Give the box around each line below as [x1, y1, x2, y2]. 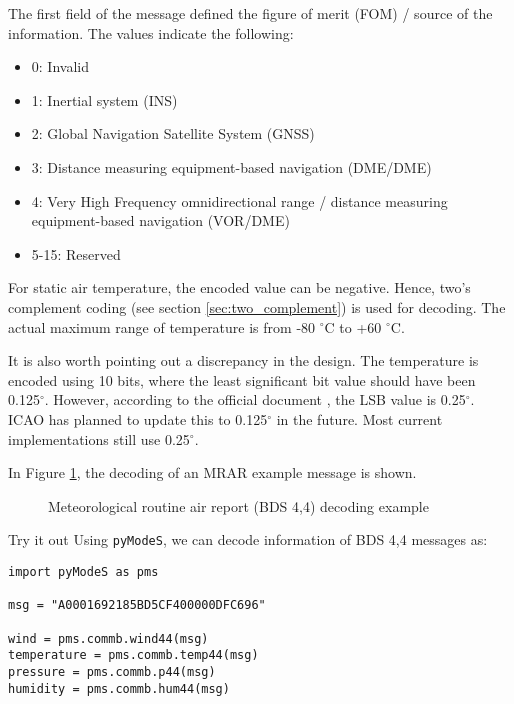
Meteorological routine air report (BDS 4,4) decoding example [48, 495, 429, 516]
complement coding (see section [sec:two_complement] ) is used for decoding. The [8, 296, 506, 317]
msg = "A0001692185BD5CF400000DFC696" [8, 598, 266, 613]
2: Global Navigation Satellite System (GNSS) [31, 123, 315, 144]
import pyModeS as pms [8, 564, 159, 579]
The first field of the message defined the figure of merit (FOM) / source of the [8, 3, 493, 23]
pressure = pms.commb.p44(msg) [8, 664, 216, 679]
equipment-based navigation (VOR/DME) [31, 210, 290, 231]
